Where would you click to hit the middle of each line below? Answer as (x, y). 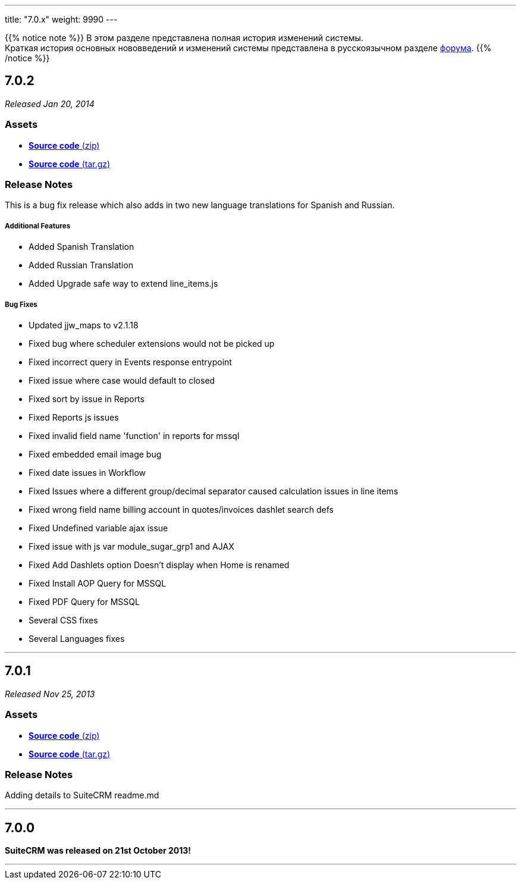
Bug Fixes (21, 304)
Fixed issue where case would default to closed (122, 380)
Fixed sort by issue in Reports (87, 399)
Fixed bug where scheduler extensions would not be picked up (152, 343)
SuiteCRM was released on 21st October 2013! (98, 851)
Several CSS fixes (63, 620)
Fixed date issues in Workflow (87, 472)
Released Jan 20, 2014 (50, 104)
